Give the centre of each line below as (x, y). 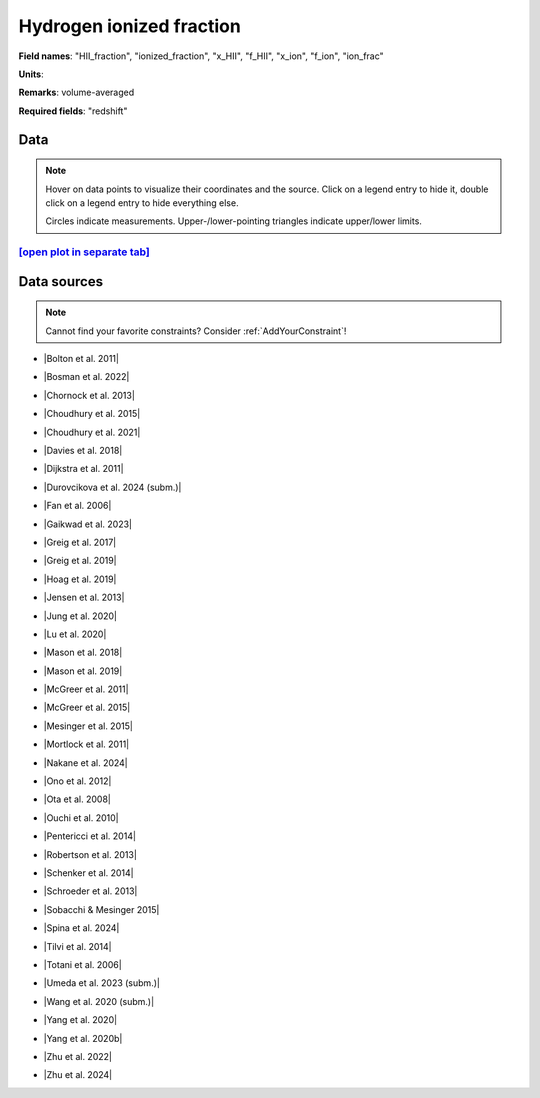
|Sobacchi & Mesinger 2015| (101, 909)
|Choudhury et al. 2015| (92, 414)
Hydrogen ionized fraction (130, 26)
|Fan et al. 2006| (77, 506)
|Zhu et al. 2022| (77, 1056)
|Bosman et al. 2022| (86, 377)
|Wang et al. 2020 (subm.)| (99, 1001)
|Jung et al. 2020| (80, 616)
